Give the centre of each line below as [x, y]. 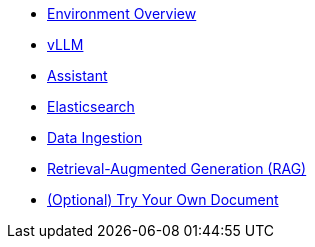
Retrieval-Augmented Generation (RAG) [177, 168]
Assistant [77, 75]
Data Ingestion [95, 137]
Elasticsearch [91, 106]
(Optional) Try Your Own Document [163, 199]
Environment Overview [122, 13]
